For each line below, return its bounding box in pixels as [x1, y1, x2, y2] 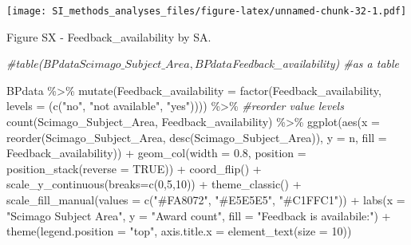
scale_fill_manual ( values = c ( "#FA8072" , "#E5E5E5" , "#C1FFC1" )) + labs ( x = [6, 192, 405, 207]
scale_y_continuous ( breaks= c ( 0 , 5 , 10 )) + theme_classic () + [6, 176, 302, 192]
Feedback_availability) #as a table [231, 55, 399, 72]
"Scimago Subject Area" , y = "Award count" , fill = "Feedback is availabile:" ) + [6, 207, 391, 223]
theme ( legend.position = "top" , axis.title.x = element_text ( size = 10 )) [6, 223, 352, 239]
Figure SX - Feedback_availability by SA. [6, 28, 211, 45]
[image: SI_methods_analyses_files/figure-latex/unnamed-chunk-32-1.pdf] [6, 6, 407, 17]
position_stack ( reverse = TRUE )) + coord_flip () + [6, 160, 262, 176]
